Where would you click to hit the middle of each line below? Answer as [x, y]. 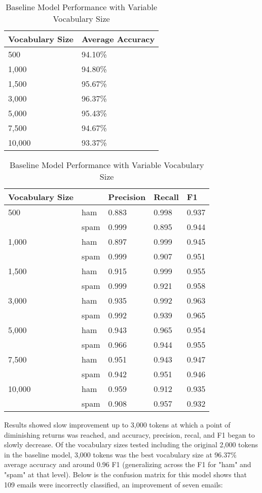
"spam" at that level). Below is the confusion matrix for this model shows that [126, 474]
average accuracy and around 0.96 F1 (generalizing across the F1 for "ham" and [128, 464]
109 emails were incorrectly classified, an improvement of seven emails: [114, 484]
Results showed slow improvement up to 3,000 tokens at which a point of [117, 424]
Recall [166, 197]
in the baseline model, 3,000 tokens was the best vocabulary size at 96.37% [120, 454]
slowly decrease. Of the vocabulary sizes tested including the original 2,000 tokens [131, 445]
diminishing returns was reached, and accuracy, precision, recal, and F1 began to [129, 434]
